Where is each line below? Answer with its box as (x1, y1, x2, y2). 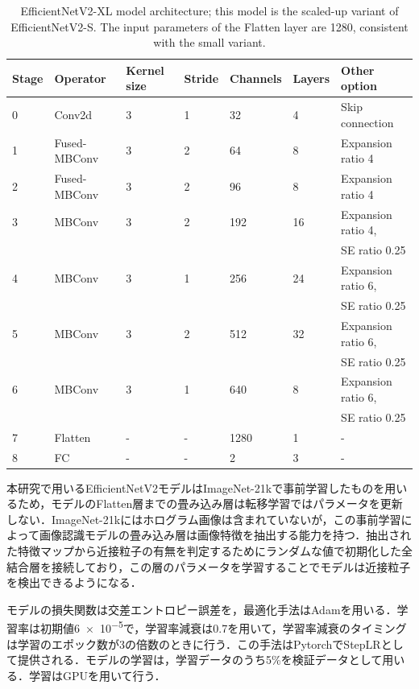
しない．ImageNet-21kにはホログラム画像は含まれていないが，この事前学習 (6, 510, 401, 527)
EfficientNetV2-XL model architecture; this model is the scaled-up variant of (20, 2, 399, 19)
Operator (54, 69, 106, 86)
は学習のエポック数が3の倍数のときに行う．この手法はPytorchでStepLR (6, 635, 381, 652)
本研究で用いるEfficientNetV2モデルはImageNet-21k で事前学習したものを (6, 479, 385, 496)
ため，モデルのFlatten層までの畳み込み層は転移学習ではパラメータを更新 (17, 495, 403, 512)
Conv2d (54, 106, 93, 123)
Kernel (126, 61, 164, 78)
